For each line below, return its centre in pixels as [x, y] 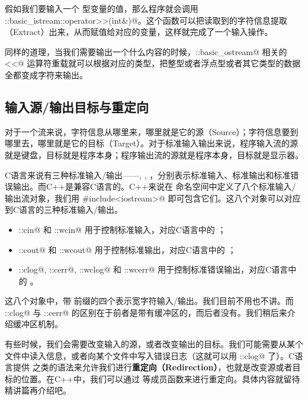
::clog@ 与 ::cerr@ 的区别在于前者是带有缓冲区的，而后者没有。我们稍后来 [146, 312]
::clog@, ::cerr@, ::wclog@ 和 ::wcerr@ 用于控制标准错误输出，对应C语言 [153, 269]
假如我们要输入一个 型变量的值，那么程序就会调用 [102, 8]
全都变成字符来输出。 [46, 74]
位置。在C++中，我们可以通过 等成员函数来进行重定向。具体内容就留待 [161, 378]
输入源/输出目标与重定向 [77, 106]
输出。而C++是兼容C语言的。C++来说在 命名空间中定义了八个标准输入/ [154, 186]
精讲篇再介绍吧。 [38, 390]
